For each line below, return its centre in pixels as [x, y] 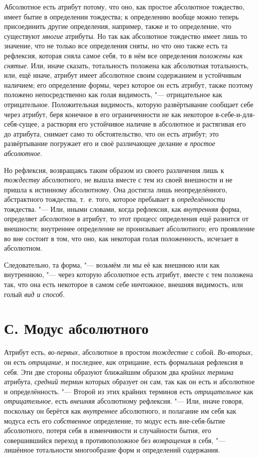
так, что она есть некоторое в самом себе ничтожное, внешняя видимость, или [124, 284]
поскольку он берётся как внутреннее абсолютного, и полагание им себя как [120, 410]
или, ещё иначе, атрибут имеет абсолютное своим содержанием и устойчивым [123, 75]
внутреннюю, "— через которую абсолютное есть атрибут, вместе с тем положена [129, 274]
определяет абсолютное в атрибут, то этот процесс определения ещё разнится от [126, 219]
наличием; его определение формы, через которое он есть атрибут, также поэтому [129, 84]
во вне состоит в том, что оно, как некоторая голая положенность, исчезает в [121, 238]
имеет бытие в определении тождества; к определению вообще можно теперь [122, 16]
